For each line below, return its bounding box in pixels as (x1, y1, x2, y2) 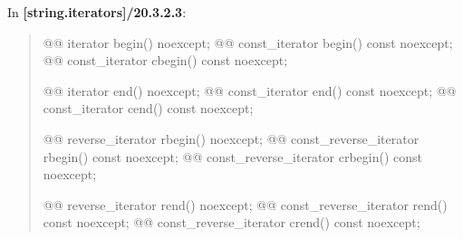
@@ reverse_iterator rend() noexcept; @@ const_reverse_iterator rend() (43, 195, 448, 214)
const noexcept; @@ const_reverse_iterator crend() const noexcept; (43, 213, 420, 232)
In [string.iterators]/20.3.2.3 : (7, 3, 187, 21)
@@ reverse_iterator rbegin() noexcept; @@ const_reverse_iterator (43, 129, 420, 148)
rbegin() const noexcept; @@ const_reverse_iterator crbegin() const (43, 147, 423, 166)
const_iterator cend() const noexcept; (43, 99, 254, 118)
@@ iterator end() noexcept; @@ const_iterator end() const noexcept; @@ (43, 81, 457, 100)
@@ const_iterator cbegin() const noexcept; (43, 51, 288, 70)
